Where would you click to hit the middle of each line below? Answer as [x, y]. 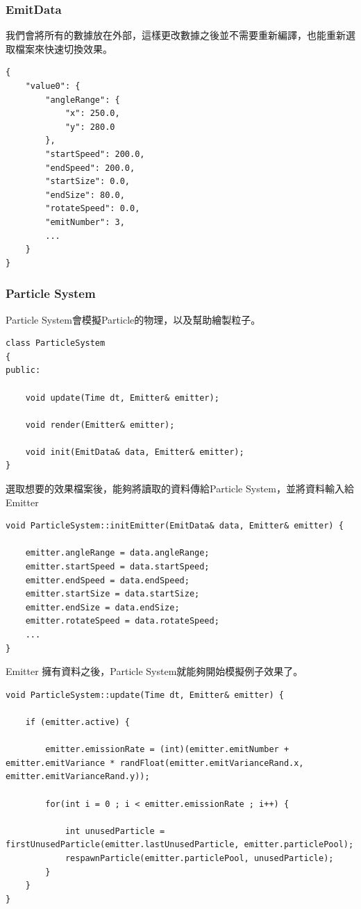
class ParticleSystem [56, 343]
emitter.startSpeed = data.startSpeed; [117, 567]
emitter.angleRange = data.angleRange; [117, 553]
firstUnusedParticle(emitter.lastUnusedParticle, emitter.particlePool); [180, 845]
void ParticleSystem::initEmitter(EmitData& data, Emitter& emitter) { [175, 526]
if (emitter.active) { [77, 722]
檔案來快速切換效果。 [64, 48]
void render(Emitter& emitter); [100, 425]
